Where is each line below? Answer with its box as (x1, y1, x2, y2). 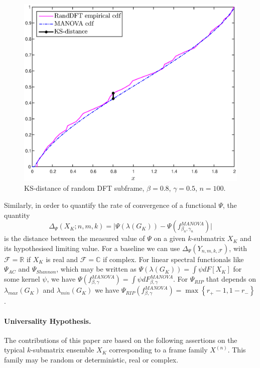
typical (4, 344, 25, 355)
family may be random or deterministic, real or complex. (4, 354, 179, 364)
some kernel (4, 274, 40, 284)
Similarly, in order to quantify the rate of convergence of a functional (4, 199, 216, 210)
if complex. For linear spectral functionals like (103, 254, 244, 264)
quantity (4, 209, 30, 220)
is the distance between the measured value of (4, 233, 145, 243)
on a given (154, 233, 186, 243)
